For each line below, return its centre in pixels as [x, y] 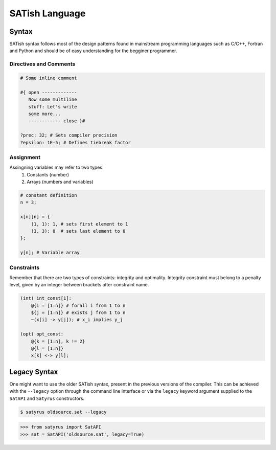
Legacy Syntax [34, 372]
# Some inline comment [49, 78]
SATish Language [48, 13]
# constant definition [49, 195]
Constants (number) [48, 174]
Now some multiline [53, 99]
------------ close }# [57, 121]
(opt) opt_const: [42, 334]
